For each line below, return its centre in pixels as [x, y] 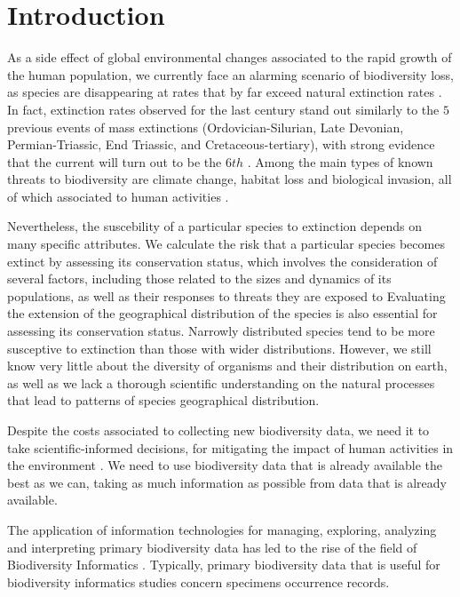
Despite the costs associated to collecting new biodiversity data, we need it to [218, 430]
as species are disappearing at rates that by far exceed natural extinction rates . [225, 92]
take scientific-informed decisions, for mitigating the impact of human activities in [230, 447]
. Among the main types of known [340, 161]
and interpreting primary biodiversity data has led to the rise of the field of [212, 547]
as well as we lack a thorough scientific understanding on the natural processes [221, 382]
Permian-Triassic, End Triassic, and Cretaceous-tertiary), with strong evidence [221, 144]
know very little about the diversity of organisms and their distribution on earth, [227, 366]
